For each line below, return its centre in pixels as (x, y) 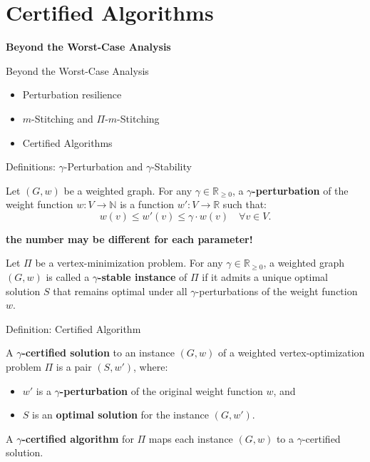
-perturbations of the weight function (277, 291)
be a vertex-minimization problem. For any (129, 263)
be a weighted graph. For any (128, 190)
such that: (245, 204)
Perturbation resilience (72, 94)
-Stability (171, 166)
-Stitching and (62, 118)
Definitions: (31, 166)
